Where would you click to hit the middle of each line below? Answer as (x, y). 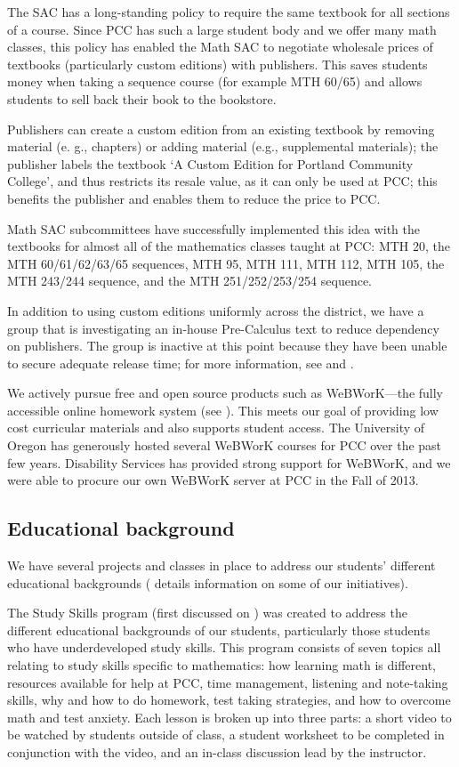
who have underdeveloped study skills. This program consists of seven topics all (224, 647)
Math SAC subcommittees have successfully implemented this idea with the (213, 228)
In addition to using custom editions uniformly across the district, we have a (216, 310)
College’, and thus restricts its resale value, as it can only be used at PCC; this (222, 181)
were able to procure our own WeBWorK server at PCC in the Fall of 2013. (213, 480)
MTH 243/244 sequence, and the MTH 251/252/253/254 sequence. (190, 281)
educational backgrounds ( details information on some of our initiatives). (208, 582)
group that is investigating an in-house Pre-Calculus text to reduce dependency (223, 328)
